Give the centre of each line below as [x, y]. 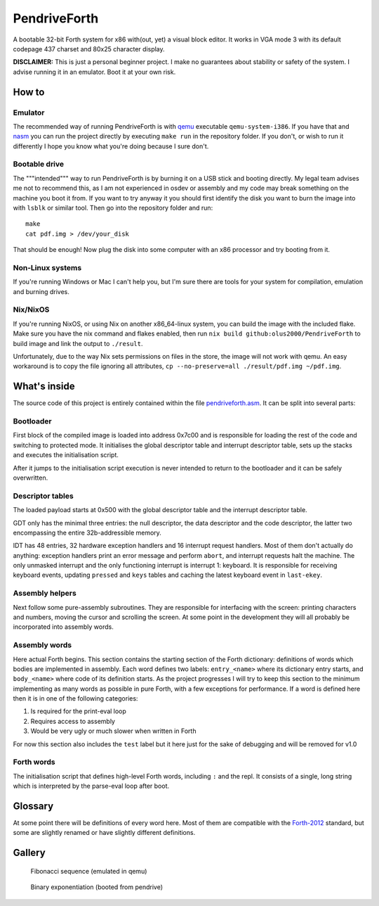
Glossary [33, 806]
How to [29, 92]
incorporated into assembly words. [63, 627]
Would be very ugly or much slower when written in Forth [113, 731]
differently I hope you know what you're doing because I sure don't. [111, 146]
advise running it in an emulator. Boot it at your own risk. [94, 72]
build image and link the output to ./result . [78, 343]
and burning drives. [41, 291]
